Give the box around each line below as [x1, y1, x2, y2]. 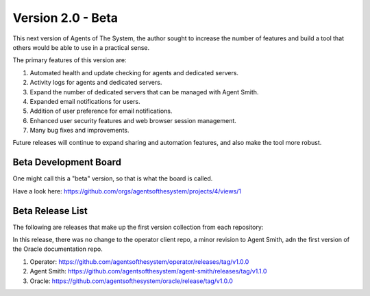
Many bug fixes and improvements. [29, 126, 129, 135]
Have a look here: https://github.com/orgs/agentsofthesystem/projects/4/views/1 [12, 187, 242, 195]
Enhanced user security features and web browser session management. [29, 116, 236, 124]
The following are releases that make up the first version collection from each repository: [12, 223, 264, 231]
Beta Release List [12, 205, 88, 217]
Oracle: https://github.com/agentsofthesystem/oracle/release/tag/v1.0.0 [29, 277, 233, 285]
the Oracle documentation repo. [12, 245, 103, 253]
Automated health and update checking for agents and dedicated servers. [29, 68, 239, 77]
